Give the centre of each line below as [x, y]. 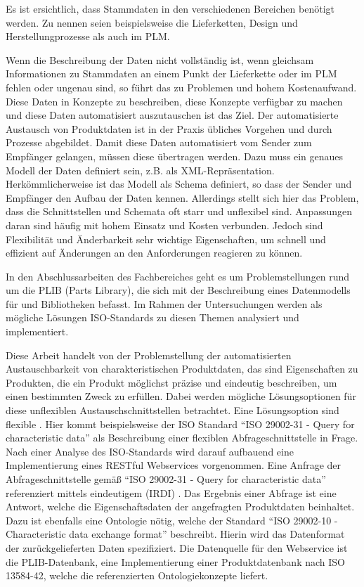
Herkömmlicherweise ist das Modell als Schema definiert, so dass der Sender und [179, 184]
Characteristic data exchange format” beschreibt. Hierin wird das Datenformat [175, 534]
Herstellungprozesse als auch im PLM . [88, 36]
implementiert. [37, 331]
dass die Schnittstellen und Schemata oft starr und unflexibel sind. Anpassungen [179, 211]
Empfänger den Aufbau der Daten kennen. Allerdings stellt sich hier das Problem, [182, 197]
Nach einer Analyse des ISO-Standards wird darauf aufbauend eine [150, 451]
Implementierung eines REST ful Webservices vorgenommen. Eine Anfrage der [174, 465]
